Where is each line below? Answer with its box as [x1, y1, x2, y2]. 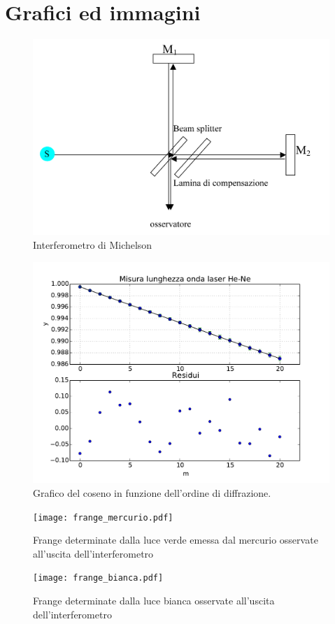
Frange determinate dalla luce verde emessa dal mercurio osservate [33, 532, 318, 547]
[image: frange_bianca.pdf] [33, 573, 164, 583]
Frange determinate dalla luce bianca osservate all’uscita [33, 593, 275, 608]
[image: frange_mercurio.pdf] [33, 512, 173, 523]
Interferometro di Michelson [33, 238, 152, 252]
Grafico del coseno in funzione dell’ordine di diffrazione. [33, 485, 271, 500]
